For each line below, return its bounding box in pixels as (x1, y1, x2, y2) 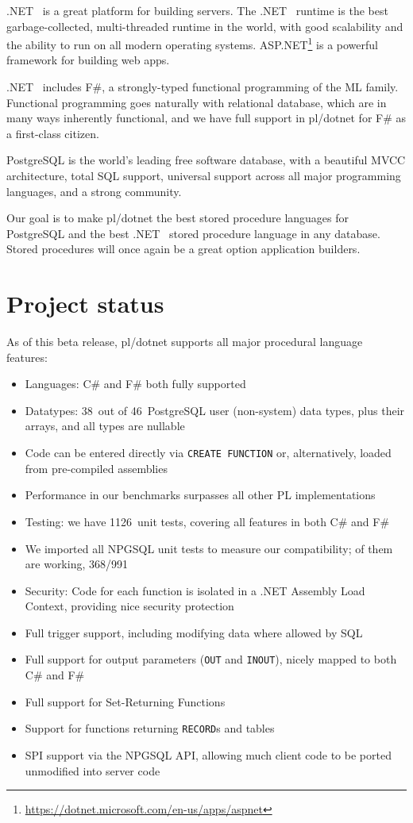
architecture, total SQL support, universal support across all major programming (6, 167, 401, 183)
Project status (6, 287, 164, 320)
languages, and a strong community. (6, 183, 182, 199)
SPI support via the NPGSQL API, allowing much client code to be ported (25, 746, 392, 763)
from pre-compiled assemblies (25, 460, 168, 476)
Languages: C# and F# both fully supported (25, 375, 246, 392)
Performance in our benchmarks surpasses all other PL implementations (25, 486, 376, 503)
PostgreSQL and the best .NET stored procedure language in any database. (6, 225, 380, 241)
